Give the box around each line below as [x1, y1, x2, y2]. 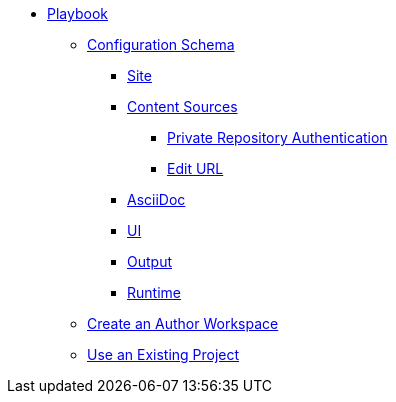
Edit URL [167, 160, 224, 177]
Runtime [127, 284, 181, 301]
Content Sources [127, 98, 238, 115]
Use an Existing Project [87, 346, 240, 363]
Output [127, 253, 172, 270]
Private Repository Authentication [167, 129, 388, 146]
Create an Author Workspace [87, 315, 279, 332]
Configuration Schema [87, 36, 235, 53]
